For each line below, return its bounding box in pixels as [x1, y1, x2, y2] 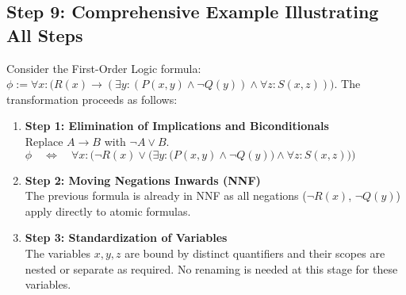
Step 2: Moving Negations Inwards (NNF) [25, 171, 261, 188]
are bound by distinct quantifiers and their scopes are [124, 244, 385, 261]
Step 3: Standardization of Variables [25, 229, 228, 246]
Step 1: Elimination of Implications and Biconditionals [25, 117, 329, 134]
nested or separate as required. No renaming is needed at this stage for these [25, 260, 398, 277]
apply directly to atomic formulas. [25, 202, 191, 219]
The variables [25, 244, 90, 261]
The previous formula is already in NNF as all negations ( [25, 187, 307, 204]
